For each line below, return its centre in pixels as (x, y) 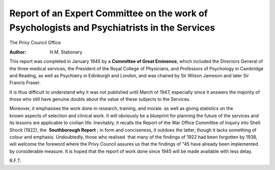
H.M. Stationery (66, 52)
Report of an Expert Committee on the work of (109, 13)
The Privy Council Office (35, 43)
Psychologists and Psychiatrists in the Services (112, 27)
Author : (18, 52)
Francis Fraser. (25, 83)
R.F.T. (15, 161)
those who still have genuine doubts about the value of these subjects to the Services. (100, 99)
